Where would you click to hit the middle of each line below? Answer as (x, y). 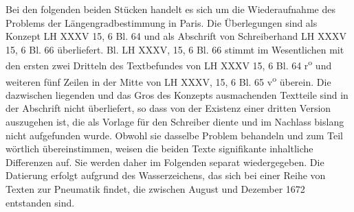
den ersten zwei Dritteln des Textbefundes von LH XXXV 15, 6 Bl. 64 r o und (169, 64)
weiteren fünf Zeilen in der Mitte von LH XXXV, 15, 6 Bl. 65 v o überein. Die (168, 80)
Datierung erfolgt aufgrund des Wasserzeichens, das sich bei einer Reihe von (166, 175)
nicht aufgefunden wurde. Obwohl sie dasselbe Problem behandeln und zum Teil (174, 135)
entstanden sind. (40, 202)
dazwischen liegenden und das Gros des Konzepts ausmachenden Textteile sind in (177, 94)
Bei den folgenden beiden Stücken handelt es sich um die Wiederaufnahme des (170, 9)
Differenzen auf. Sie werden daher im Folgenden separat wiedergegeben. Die (165, 162)
